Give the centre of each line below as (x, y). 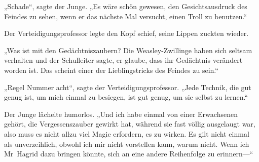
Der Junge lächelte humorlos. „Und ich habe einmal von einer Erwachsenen (121, 114)
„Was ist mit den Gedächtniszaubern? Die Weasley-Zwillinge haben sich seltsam (128, 50)
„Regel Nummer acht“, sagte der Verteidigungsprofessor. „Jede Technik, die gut (128, 87)
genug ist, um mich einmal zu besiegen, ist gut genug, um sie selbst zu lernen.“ (126, 97)
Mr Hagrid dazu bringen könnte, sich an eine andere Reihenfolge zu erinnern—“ (129, 154)
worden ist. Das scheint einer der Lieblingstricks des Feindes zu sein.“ (111, 70)
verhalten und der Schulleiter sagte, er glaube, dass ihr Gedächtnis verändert (123, 60)
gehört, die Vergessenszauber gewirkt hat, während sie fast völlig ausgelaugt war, (130, 124)
